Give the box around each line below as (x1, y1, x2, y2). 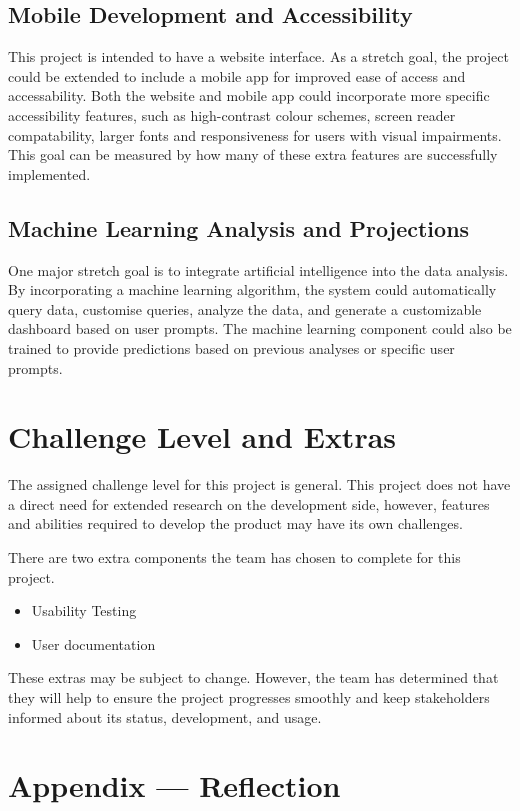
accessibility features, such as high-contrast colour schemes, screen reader (8, 104, 456, 125)
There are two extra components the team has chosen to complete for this (8, 547, 461, 568)
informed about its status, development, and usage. (8, 706, 322, 727)
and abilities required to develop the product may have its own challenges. (8, 513, 463, 534)
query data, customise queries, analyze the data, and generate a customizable (8, 298, 482, 319)
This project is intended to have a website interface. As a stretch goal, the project (8, 46, 509, 67)
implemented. (8, 163, 91, 184)
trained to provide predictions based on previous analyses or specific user (8, 337, 455, 358)
